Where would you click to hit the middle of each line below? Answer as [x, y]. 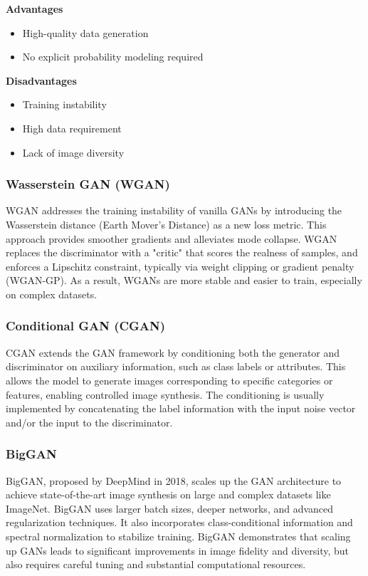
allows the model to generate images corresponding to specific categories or [169, 380]
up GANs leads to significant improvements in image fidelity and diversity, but [178, 550]
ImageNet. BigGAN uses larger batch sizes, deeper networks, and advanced [170, 508]
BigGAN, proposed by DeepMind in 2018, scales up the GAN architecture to [174, 480]
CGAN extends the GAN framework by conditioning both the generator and [173, 352]
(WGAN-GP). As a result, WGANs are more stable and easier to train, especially [184, 280]
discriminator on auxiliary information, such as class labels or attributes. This [176, 366]
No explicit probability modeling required [113, 57]
